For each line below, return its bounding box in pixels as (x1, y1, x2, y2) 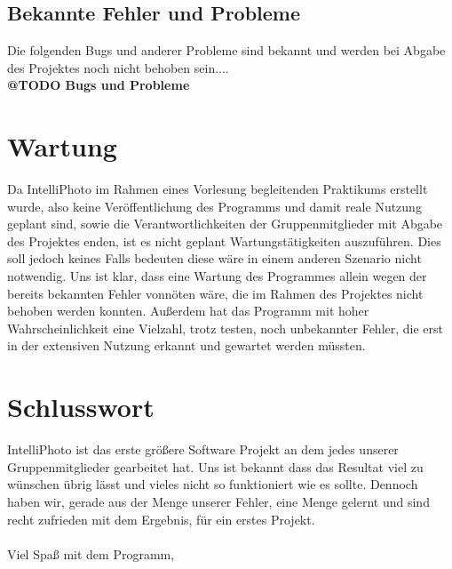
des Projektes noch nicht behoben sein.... (7, 58, 229, 76)
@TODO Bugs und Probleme (7, 76, 190, 94)
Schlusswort (7, 389, 155, 425)
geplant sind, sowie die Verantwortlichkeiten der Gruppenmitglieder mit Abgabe (7, 214, 443, 233)
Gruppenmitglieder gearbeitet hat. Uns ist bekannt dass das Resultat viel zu (7, 457, 424, 476)
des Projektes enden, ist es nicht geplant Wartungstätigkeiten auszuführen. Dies (7, 231, 441, 250)
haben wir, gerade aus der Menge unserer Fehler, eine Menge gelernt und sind (7, 492, 430, 510)
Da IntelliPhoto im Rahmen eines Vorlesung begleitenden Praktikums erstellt (7, 180, 428, 198)
